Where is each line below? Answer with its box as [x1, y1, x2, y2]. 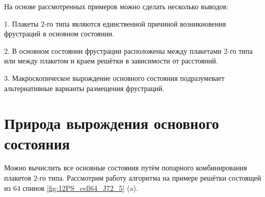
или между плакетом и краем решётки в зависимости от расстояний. [4, 55, 218, 66]
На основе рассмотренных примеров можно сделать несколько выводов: [4, 1, 229, 11]
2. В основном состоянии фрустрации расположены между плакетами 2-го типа [4, 45, 253, 56]
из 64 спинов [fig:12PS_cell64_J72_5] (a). [4, 182, 138, 193]
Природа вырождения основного [4, 113, 219, 134]
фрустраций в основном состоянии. [4, 28, 114, 39]
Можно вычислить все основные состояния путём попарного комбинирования [4, 162, 247, 173]
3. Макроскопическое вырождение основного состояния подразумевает [4, 72, 225, 83]
